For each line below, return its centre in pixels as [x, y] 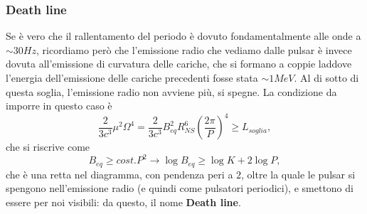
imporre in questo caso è [59, 106]
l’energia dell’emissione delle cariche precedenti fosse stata [132, 77]
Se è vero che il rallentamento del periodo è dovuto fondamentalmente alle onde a [183, 36]
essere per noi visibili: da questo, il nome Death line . [123, 202]
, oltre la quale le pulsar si [298, 174]
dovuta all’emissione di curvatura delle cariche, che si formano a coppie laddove [179, 64]
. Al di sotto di [326, 77]
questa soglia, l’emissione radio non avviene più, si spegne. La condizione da [171, 91]
